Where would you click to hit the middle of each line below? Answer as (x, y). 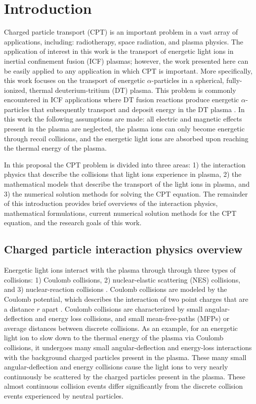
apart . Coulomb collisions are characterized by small (122, 308)
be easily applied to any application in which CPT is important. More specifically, (128, 70)
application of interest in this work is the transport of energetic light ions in (119, 51)
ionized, (16, 90)
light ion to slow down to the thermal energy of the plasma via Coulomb (114, 338)
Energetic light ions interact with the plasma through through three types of (120, 270)
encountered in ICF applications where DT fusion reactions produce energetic (122, 100)
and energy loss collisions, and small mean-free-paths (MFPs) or (132, 318)
